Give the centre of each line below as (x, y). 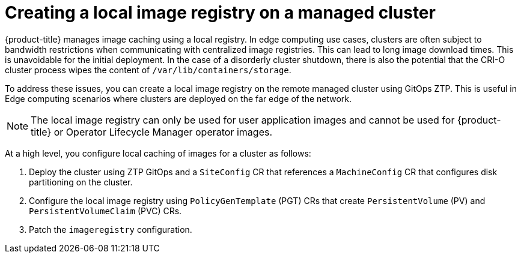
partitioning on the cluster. (81, 182)
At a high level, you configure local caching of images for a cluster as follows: (158, 153)
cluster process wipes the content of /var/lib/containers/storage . (148, 70)
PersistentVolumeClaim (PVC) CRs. (105, 211)
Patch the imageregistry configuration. (111, 229)
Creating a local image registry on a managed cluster (220, 13)
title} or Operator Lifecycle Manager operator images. (152, 132)
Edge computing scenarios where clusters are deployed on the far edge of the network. (178, 98)
